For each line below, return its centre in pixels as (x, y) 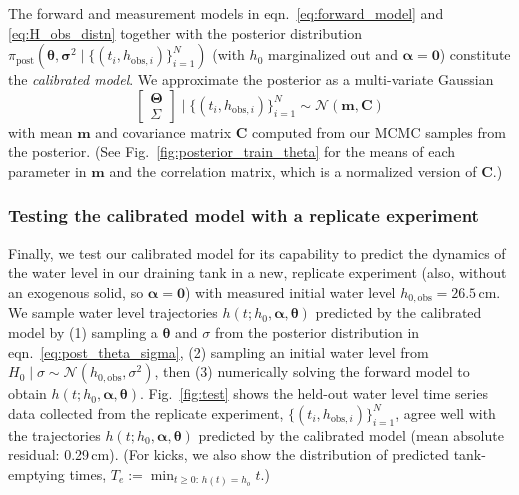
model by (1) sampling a (83, 332)
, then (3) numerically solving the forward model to (312, 371)
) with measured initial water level (290, 291)
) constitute (475, 54)
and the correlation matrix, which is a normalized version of (293, 170)
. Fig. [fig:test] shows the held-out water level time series (314, 393)
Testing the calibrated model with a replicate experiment (243, 215)
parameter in (47, 170)
